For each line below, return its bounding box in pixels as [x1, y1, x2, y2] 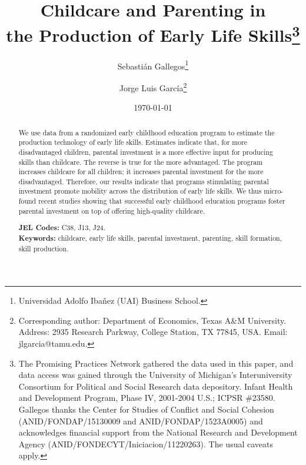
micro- [264, 186, 284, 196]
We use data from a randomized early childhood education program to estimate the [18, 127, 275, 137]
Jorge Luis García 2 [119, 79, 187, 94]
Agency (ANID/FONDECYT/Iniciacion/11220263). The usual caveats [18, 437, 273, 450]
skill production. [18, 243, 69, 253]
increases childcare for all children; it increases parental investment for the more [18, 167, 264, 177]
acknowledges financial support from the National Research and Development [18, 426, 298, 439]
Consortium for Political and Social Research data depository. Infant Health [18, 380, 293, 392]
